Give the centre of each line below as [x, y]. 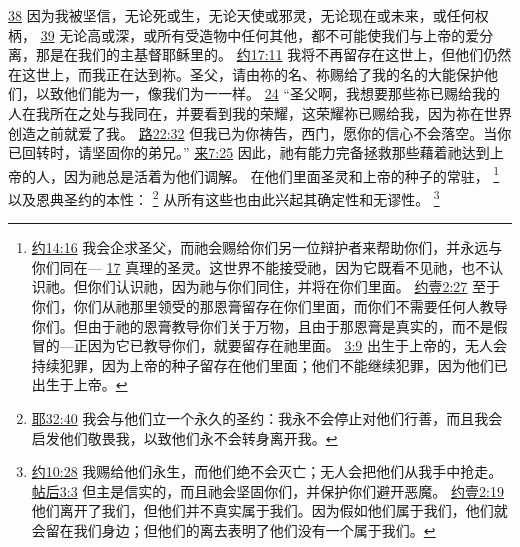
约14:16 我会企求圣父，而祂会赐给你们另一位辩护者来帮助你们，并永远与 [267, 247]
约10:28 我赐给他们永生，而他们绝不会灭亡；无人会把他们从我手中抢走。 [267, 471]
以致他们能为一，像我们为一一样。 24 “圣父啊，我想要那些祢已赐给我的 [267, 93]
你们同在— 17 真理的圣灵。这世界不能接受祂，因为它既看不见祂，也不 [260, 266]
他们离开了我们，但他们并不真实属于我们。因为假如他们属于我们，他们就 [269, 510]
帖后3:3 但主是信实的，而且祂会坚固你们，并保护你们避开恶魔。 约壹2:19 [267, 490]
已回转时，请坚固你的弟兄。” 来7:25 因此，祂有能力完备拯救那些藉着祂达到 [249, 152]
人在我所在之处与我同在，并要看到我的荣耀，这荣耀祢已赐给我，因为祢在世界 [260, 112]
